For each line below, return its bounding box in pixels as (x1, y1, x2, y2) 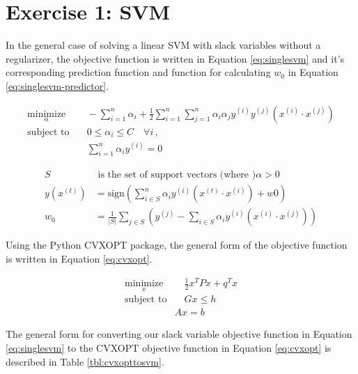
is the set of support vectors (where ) (98, 170, 256, 180)
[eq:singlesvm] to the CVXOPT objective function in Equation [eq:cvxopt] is (6, 341, 332, 355)
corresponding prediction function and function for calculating (6, 65, 271, 79)
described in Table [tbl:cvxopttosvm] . (6, 354, 164, 368)
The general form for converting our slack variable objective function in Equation (6, 327, 352, 341)
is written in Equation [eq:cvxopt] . (6, 251, 153, 266)
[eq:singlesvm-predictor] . (6, 78, 109, 93)
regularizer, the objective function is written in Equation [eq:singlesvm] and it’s (6, 51, 345, 65)
